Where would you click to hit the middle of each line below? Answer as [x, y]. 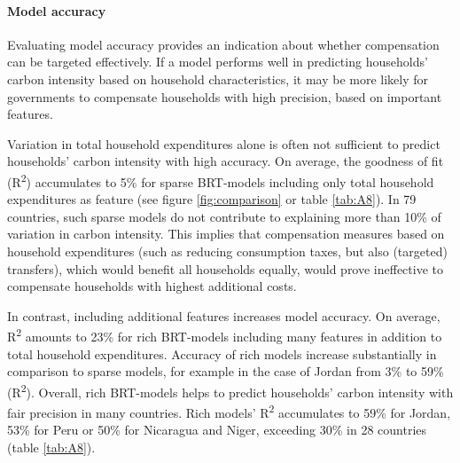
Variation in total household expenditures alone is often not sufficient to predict [224, 143]
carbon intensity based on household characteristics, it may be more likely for [218, 78]
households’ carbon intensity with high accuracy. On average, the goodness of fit [226, 161]
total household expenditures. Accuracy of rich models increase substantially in [222, 353]
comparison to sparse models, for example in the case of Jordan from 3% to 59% [226, 371]
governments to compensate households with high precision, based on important [225, 96]
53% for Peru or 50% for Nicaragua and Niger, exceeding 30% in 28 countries [217, 430]
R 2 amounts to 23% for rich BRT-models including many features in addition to [225, 335]
